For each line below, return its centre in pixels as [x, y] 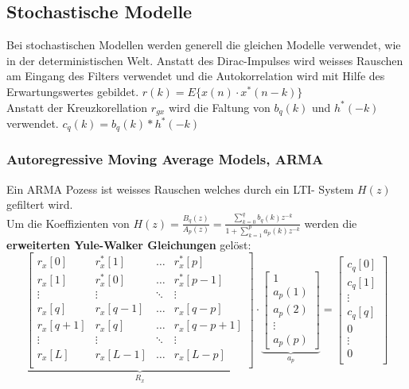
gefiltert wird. [40, 204]
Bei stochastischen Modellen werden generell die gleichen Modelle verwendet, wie [204, 45]
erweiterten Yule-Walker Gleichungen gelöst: [129, 244]
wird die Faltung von [219, 107]
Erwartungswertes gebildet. [73, 91]
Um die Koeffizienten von [68, 223]
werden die [331, 223]
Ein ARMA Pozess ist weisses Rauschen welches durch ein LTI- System [180, 189]
